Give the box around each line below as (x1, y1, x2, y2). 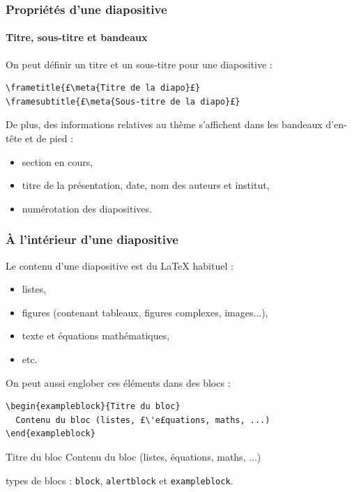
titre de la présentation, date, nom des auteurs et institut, (22, 178, 270, 192)
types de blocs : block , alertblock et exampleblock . (6, 472, 234, 487)
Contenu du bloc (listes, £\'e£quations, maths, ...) (15, 415, 270, 425)
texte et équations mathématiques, (22, 328, 170, 343)
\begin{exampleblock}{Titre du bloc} (6, 401, 181, 412)
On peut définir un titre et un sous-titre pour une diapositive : (6, 56, 273, 71)
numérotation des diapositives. (22, 201, 152, 215)
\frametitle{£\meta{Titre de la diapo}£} (6, 83, 201, 93)
